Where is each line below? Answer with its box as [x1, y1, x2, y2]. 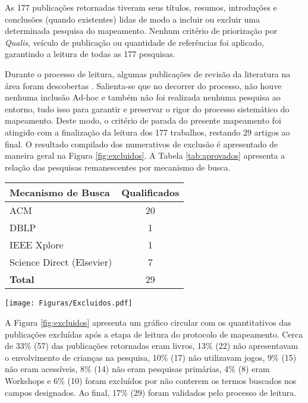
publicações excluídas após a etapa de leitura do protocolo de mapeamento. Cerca [5, 328, 303, 340]
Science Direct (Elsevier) [10, 255, 112, 269]
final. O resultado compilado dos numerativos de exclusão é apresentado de [5, 137, 278, 150]
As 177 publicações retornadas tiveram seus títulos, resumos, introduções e [5, 1, 277, 13]
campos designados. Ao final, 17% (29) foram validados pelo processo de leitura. [5, 386, 297, 398]
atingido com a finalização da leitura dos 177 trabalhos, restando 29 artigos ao [5, 125, 290, 138]
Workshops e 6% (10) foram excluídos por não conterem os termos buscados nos [5, 374, 297, 386]
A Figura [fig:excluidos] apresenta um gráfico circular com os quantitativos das [5, 316, 291, 328]
